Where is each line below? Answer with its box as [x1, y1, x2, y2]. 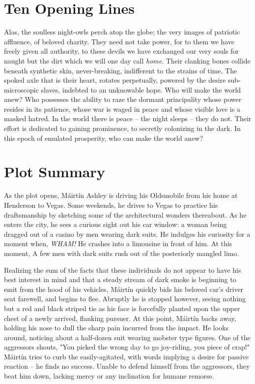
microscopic [4, 84, 39, 95]
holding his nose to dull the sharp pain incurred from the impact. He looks [4, 322, 229, 333]
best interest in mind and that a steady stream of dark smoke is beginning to [4, 274, 236, 285]
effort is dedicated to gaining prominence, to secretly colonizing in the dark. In [4, 123, 241, 133]
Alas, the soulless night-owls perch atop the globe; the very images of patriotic [4, 27, 240, 37]
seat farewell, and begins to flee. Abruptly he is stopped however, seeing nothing [4, 293, 246, 304]
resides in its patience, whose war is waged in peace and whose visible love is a [4, 103, 240, 114]
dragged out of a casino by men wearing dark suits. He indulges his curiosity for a [4, 228, 251, 239]
